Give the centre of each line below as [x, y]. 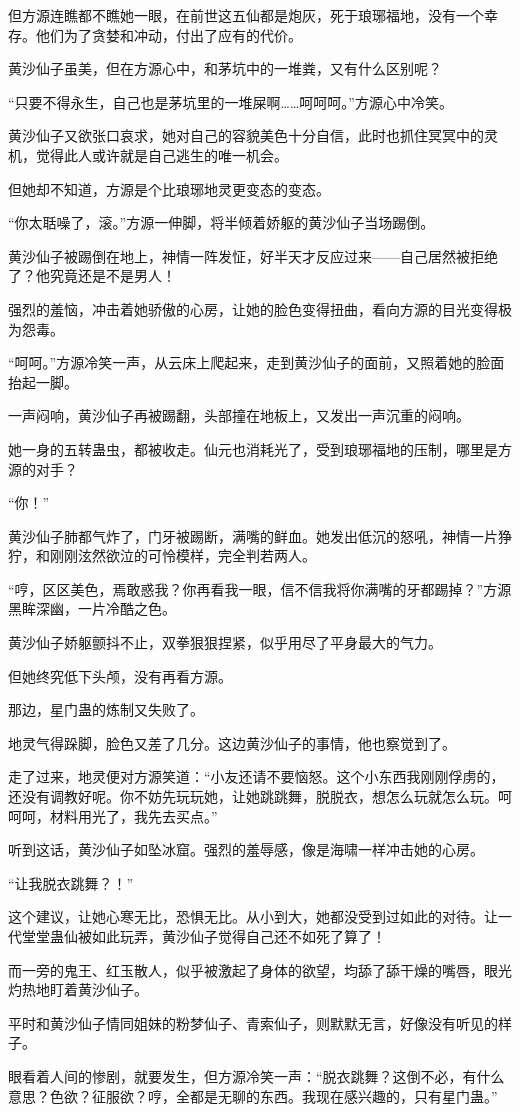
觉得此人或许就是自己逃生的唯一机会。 [161, 154]
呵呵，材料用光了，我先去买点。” [113, 815]
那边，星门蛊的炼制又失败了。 [106, 709]
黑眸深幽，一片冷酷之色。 [92, 608]
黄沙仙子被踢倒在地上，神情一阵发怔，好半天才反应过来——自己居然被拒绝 [253, 255]
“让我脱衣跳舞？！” [71, 882]
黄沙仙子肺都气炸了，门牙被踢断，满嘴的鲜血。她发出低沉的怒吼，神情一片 [253, 535]
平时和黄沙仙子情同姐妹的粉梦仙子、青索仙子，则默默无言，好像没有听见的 [253, 1022]
